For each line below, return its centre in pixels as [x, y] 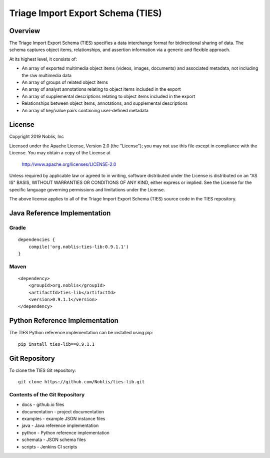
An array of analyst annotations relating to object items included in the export [101, 89]
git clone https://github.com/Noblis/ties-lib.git [81, 382]
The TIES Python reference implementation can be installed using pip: [81, 333]
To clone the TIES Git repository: [43, 370]
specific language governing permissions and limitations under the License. [87, 189]
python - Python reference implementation [66, 432]
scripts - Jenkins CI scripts [49, 446]
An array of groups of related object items [65, 82]
